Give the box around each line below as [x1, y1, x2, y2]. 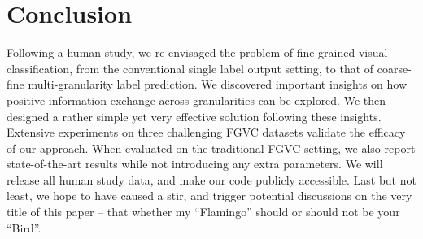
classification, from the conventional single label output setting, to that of [7, 59, 374, 76]
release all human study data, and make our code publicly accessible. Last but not [7, 171, 416, 188]
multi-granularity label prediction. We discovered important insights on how [28, 76, 408, 93]
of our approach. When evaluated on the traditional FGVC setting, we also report [7, 139, 416, 156]
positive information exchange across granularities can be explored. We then [7, 91, 386, 108]
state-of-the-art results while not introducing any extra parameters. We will [7, 155, 383, 172]
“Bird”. [7, 219, 41, 236]
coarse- [377, 59, 412, 76]
